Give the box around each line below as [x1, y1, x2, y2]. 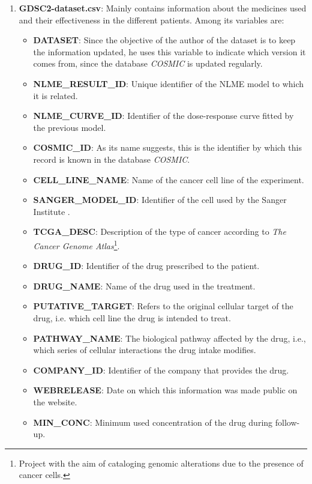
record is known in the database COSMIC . [33, 153, 190, 165]
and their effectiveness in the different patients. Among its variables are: [19, 13, 284, 26]
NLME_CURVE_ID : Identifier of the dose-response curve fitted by [33, 109, 294, 122]
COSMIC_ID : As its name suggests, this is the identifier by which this [33, 141, 302, 154]
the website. [33, 395, 77, 408]
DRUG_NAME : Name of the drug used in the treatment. [33, 279, 256, 292]
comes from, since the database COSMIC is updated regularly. [33, 57, 263, 70]
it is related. [33, 89, 78, 101]
